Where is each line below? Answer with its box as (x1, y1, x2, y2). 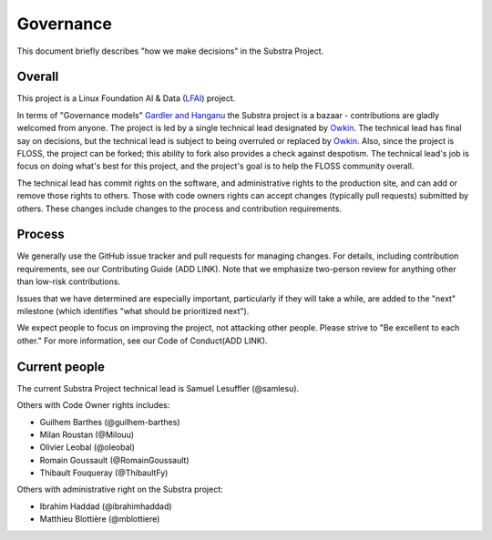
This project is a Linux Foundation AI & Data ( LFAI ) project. (16, 93, 236, 104)
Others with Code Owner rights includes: (16, 400, 170, 411)
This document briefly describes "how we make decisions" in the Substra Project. (16, 46, 324, 56)
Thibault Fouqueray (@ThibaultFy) (39, 467, 169, 478)
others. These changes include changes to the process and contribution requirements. (16, 203, 342, 214)
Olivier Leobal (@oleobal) (39, 442, 136, 453)
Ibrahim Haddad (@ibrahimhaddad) (39, 501, 172, 512)
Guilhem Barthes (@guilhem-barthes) (39, 416, 180, 427)
